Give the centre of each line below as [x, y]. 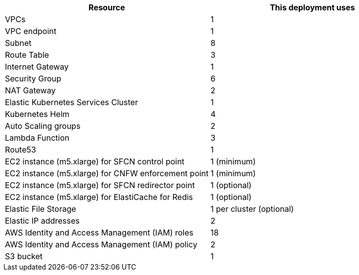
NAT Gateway [30, 90]
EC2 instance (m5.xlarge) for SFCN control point [95, 161]
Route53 [21, 150]
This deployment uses [312, 7]
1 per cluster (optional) [252, 209]
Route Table [27, 55]
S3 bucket [24, 256]
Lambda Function [37, 138]
